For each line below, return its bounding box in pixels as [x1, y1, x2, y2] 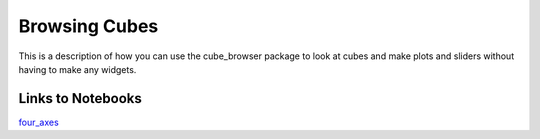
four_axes [18, 116, 59, 128]
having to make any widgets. [18, 63, 137, 75]
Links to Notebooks [18, 90, 142, 107]
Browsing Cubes [18, 15, 159, 37]
